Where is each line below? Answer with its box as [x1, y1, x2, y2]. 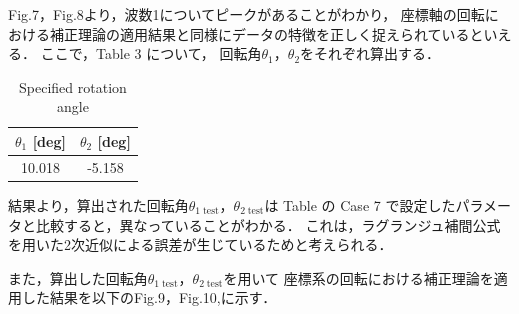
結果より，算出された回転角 [8, 194, 189, 215]
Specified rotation [19, 76, 127, 97]
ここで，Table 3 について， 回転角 [40, 43, 262, 64]
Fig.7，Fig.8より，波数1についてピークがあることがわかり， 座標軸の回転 [8, 4, 485, 24]
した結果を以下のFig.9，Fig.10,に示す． [21, 287, 277, 308]
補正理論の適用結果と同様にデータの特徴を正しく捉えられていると [49, 23, 484, 44]
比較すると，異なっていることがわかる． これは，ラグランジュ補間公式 [35, 214, 501, 235]
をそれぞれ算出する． [300, 43, 441, 64]
